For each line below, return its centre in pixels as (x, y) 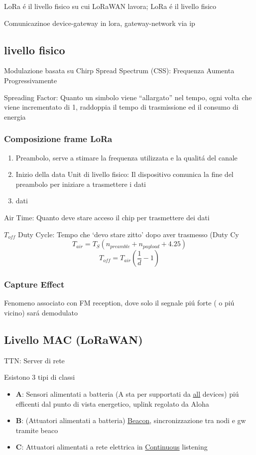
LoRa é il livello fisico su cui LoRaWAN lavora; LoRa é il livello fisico (110, 6)
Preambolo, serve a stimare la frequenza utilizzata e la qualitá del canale (127, 157)
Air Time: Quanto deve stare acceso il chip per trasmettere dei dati (107, 217)
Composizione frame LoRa (58, 139)
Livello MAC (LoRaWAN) (73, 339)
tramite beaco (37, 430)
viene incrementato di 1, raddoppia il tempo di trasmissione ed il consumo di (121, 107)
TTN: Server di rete (34, 360)
